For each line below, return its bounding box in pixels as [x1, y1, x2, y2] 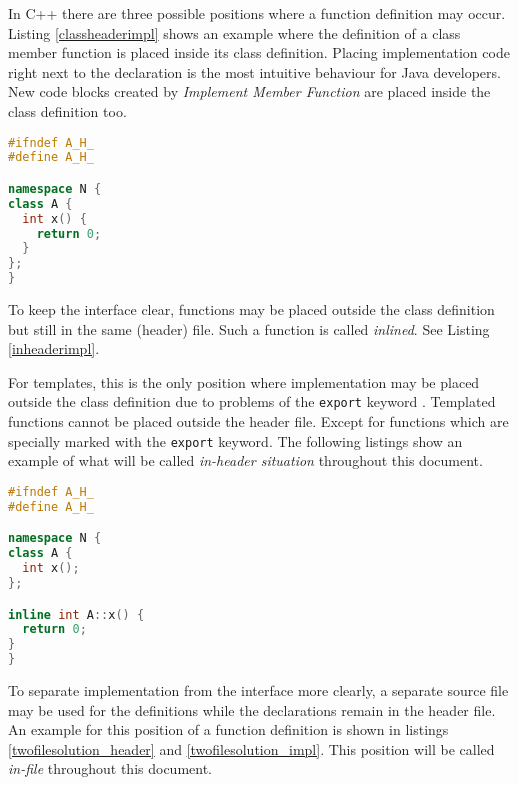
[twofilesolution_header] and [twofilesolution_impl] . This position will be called [8, 738, 495, 759]
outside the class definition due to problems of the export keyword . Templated [8, 391, 496, 412]
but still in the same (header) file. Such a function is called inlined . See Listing [8, 318, 490, 339]
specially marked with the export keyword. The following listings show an [8, 430, 463, 451]
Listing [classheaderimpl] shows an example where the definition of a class [8, 22, 461, 43]
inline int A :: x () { [8, 607, 145, 622]
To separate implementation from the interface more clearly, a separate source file [8, 680, 509, 701]
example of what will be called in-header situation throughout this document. [8, 450, 483, 471]
